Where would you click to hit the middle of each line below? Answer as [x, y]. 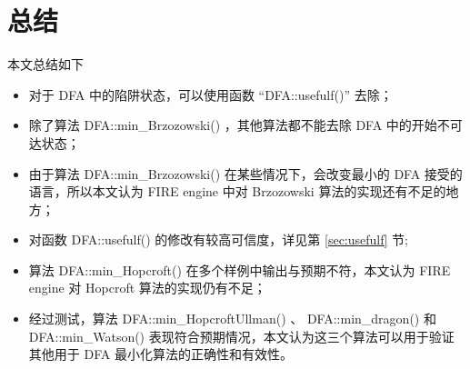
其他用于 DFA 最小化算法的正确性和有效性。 [160, 354]
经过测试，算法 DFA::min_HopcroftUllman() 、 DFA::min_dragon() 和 [232, 319]
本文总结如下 [45, 64]
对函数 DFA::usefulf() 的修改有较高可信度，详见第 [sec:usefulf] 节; [218, 239]
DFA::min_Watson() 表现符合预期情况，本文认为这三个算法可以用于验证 [241, 336]
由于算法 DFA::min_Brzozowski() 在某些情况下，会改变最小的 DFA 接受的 [245, 173]
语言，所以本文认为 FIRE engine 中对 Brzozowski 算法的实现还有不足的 [237, 191]
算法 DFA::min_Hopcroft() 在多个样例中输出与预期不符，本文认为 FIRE [240, 269]
